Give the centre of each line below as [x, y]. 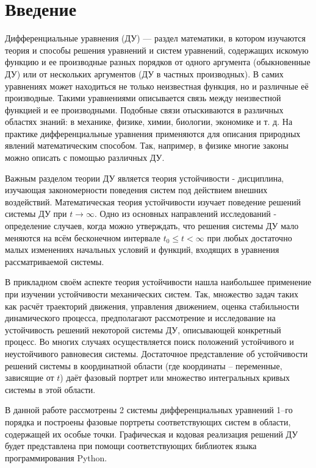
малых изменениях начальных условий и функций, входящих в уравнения [142, 250]
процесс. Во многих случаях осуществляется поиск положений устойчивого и [149, 342]
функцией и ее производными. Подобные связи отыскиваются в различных [144, 109]
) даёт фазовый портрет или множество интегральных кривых [175, 378]
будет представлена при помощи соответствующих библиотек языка [131, 446]
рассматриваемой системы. [55, 261]
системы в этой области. [50, 389]
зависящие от [30, 378]
